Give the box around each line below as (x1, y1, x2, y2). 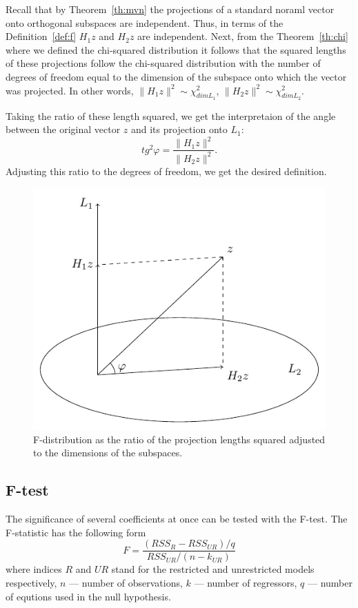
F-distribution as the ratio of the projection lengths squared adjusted (33, 432, 326, 446)
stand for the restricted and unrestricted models (111, 562, 315, 576)
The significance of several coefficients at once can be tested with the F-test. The (6, 511, 348, 526)
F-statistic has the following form (6, 525, 146, 539)
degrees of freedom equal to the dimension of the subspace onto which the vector (6, 69, 347, 83)
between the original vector (6, 122, 121, 136)
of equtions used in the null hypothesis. (6, 589, 171, 603)
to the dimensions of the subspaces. (33, 445, 183, 460)
